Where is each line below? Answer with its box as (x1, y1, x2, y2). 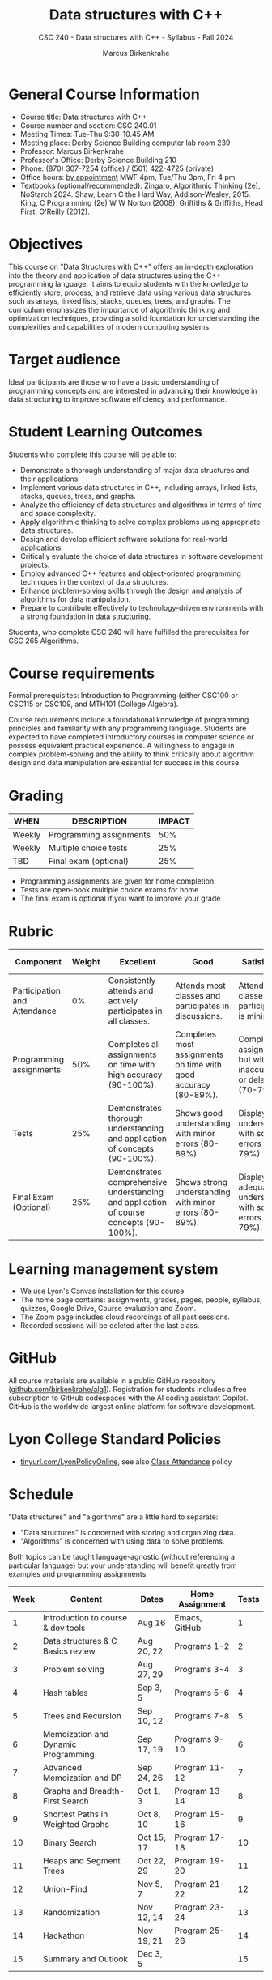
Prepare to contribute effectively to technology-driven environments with (19, 603, 264, 612)
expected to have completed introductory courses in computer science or (8, 732, 255, 742)
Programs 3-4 (174, 1664, 230, 1676)
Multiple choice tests (48, 842, 128, 854)
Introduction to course (43, 1612, 128, 1624)
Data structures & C (43, 1636, 117, 1647)
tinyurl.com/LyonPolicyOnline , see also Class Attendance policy (19, 1457, 232, 1467)
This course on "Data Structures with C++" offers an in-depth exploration (8, 262, 253, 271)
